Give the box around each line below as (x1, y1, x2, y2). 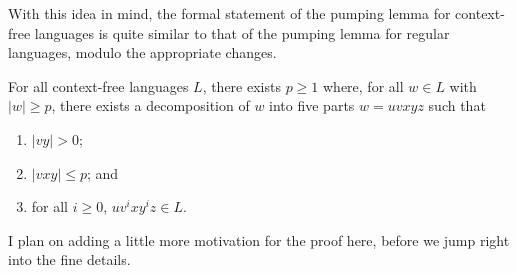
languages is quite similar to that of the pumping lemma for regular (34, 22, 450, 43)
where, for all (323, 75, 404, 96)
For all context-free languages (8, 75, 189, 96)
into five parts (269, 95, 355, 116)
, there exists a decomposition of (51, 95, 250, 116)
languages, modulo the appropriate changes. (8, 42, 277, 63)
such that (428, 95, 486, 116)
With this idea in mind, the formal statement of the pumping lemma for (8, 3, 451, 23)
